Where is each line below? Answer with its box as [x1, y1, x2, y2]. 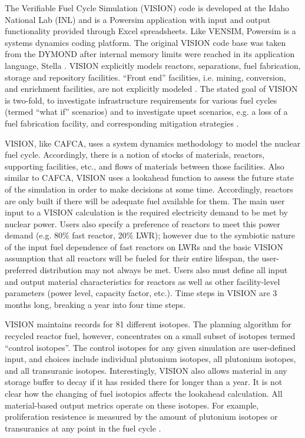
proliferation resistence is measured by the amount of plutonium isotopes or [5, 410, 278, 423]
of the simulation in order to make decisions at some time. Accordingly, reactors [5, 182, 293, 195]
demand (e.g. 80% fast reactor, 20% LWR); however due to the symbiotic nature [5, 229, 295, 241]
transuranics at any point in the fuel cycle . [5, 422, 161, 434]
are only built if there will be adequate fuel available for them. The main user [5, 194, 285, 207]
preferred [5, 264, 37, 276]
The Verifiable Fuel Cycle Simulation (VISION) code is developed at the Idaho [5, 2, 289, 14]
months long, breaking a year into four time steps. [5, 298, 185, 310]
